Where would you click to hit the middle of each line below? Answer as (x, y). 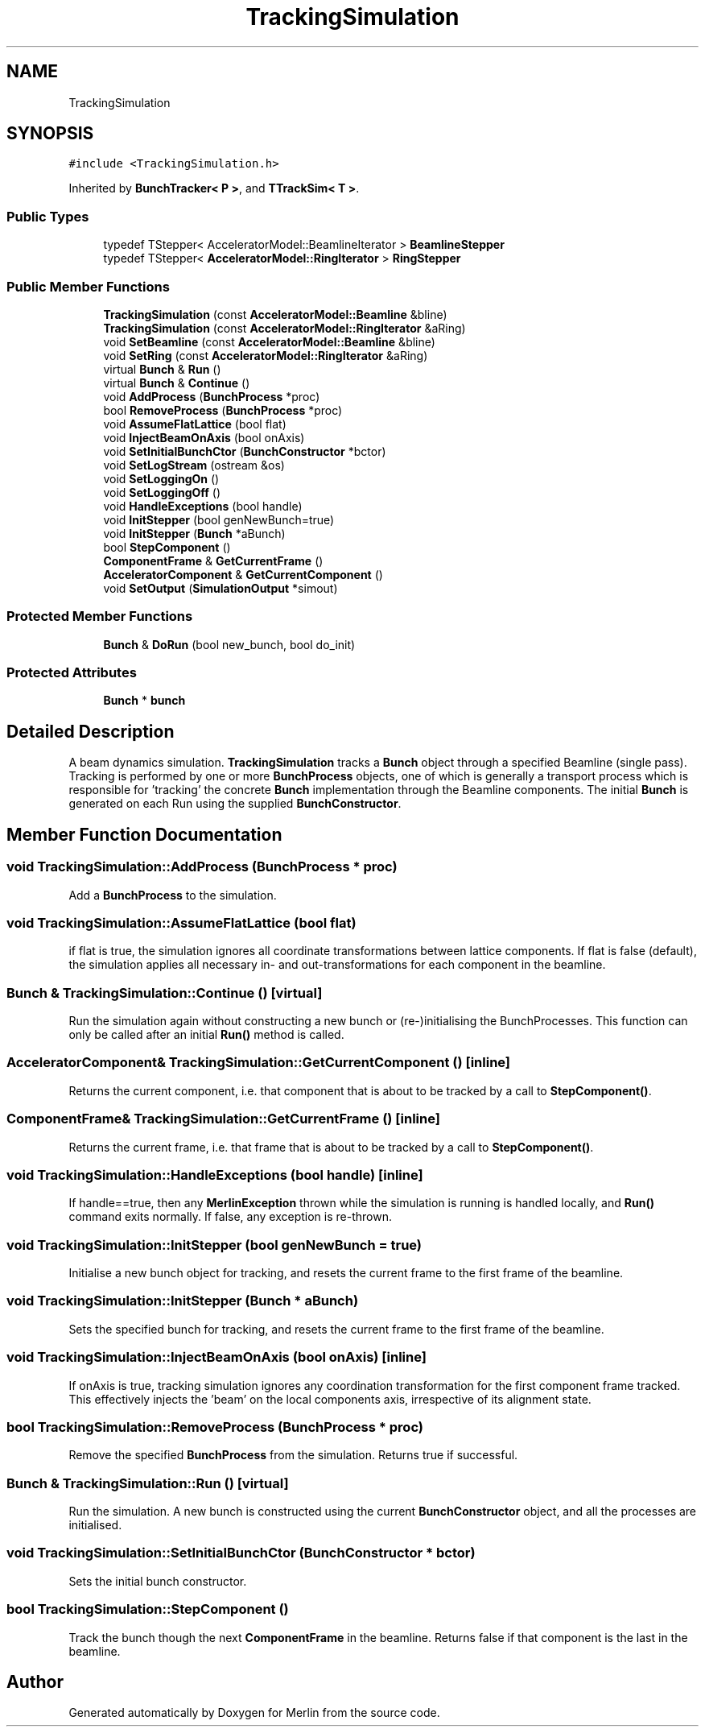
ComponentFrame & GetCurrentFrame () (213, 560)
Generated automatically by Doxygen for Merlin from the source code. (254, 1713)
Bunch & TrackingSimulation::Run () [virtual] (148, 1483)
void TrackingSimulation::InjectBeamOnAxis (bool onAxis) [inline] (216, 1357)
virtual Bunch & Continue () (177, 383)
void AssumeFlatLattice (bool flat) (195, 424)
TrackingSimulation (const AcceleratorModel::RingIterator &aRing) (284, 328)
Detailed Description (91, 731)
